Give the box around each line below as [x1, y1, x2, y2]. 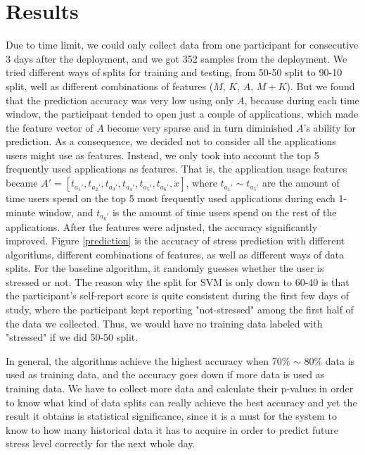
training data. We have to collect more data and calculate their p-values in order [6, 381, 354, 396]
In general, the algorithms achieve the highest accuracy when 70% [6, 353, 290, 368]
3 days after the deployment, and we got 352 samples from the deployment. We [6, 51, 347, 66]
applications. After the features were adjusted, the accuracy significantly [6, 219, 318, 234]
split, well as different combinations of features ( [6, 78, 214, 93]
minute [6, 204, 36, 219]
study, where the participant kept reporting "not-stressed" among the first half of [6, 302, 354, 317]
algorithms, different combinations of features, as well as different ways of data [6, 247, 345, 261]
